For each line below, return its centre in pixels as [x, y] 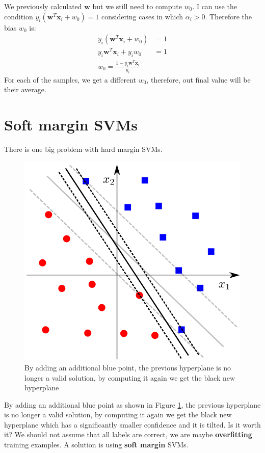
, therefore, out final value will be [198, 79]
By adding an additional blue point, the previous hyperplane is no [128, 367]
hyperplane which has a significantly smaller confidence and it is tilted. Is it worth [132, 424]
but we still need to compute [137, 6]
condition [19, 16]
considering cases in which [142, 16]
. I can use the [215, 6]
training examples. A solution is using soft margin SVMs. [96, 445]
